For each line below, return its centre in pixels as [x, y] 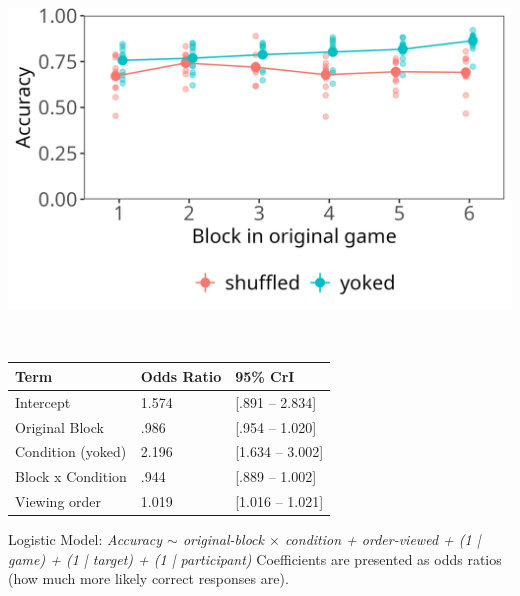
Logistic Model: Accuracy [85, 539]
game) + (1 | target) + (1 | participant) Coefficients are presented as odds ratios [255, 558]
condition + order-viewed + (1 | [382, 539]
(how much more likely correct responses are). [148, 578]
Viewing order [58, 501]
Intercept [43, 401]
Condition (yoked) [71, 451]
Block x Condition [71, 476]
